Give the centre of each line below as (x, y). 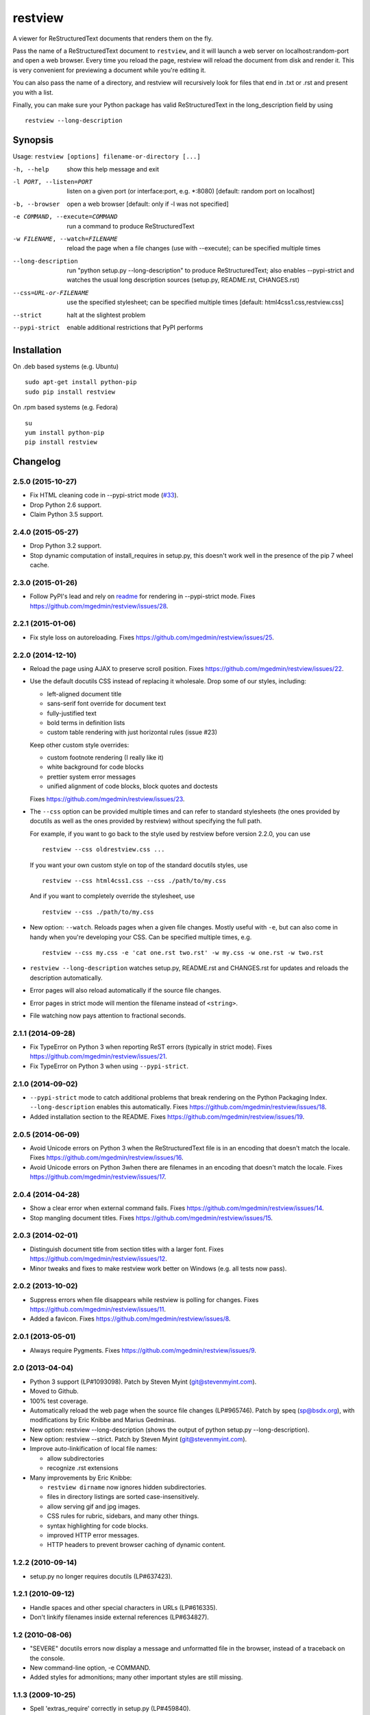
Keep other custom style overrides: (79, 745)
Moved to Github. (54, 1391)
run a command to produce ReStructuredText (131, 226)
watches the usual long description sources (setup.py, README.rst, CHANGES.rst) (183, 280)
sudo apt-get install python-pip (81, 382)
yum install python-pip (65, 433)
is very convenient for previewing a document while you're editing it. (109, 70)
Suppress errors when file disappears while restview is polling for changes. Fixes (144, 1299)
